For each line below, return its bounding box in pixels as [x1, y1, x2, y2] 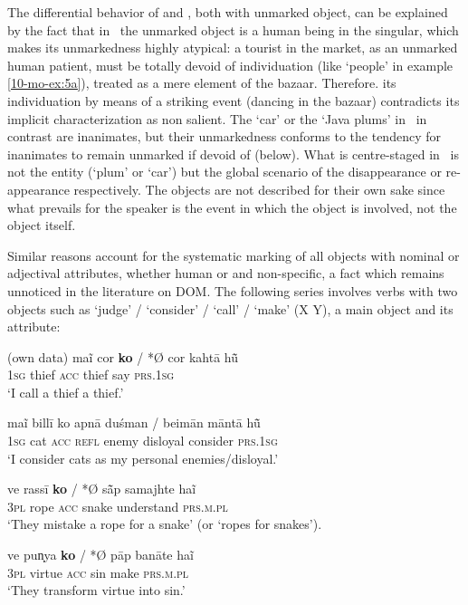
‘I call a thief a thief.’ [7, 382, 124, 401]
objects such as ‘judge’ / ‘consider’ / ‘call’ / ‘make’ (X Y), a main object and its [7, 299, 454, 318]
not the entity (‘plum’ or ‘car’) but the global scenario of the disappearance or [7, 162, 442, 181]
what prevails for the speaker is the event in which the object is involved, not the [7, 197, 457, 216]
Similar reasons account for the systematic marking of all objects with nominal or [7, 245, 460, 264]
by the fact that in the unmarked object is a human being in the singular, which [7, 20, 459, 39]
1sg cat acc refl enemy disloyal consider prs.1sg [7, 431, 278, 450]
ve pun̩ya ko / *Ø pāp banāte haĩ [7, 545, 194, 564]
